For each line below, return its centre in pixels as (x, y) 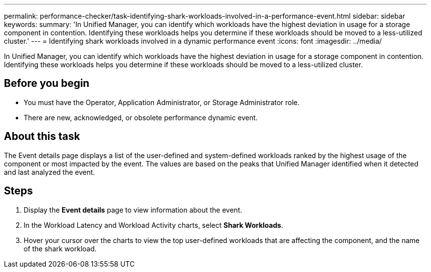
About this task (42, 136)
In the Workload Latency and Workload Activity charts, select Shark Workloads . (154, 225)
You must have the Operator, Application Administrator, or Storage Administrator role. (162, 102)
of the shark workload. (60, 248)
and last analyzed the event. (49, 172)
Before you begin (47, 83)
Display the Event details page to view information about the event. (133, 210)
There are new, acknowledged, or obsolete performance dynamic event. (141, 117)
